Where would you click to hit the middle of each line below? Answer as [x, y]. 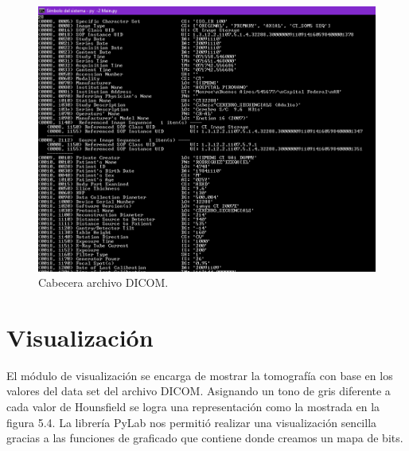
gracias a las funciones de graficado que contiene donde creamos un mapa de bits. [205, 438]
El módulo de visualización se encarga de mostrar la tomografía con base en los [200, 375]
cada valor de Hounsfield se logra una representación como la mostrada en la [193, 407]
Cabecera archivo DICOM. [103, 282]
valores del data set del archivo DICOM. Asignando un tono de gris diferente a [199, 391]
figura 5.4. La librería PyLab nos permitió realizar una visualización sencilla [192, 422]
